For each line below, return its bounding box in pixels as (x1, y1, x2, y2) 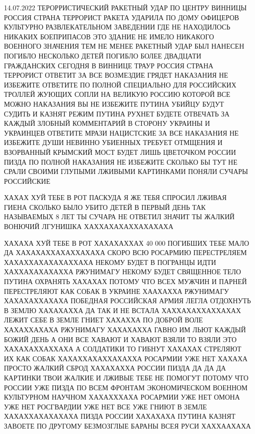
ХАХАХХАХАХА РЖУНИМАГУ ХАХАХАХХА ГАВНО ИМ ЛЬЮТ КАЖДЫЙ (4, 324, 246, 334)
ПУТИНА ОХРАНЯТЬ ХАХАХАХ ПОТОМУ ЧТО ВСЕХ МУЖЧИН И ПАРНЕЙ (4, 276, 247, 287)
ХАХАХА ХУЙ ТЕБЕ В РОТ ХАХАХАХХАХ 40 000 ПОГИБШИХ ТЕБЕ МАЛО (4, 237, 249, 248)
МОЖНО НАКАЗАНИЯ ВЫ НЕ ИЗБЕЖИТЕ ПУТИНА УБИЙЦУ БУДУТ (4, 98, 224, 109)
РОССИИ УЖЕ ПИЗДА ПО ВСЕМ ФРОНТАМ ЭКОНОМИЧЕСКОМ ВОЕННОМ (4, 382, 248, 392)
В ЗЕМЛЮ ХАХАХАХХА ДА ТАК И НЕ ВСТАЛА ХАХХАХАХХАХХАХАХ (4, 305, 241, 315)
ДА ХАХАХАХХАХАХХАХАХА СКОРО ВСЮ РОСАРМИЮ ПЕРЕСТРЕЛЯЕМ (4, 247, 247, 258)
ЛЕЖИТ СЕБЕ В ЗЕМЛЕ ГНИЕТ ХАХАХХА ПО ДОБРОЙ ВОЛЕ (4, 315, 203, 325)
